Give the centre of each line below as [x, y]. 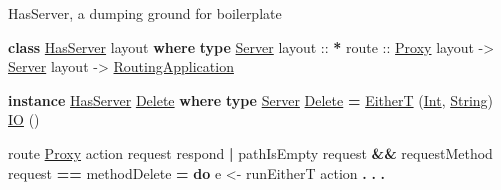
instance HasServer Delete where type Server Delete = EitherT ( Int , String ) [251, 99]
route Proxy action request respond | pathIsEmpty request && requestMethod [250, 152]
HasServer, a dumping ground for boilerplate [145, 13]
